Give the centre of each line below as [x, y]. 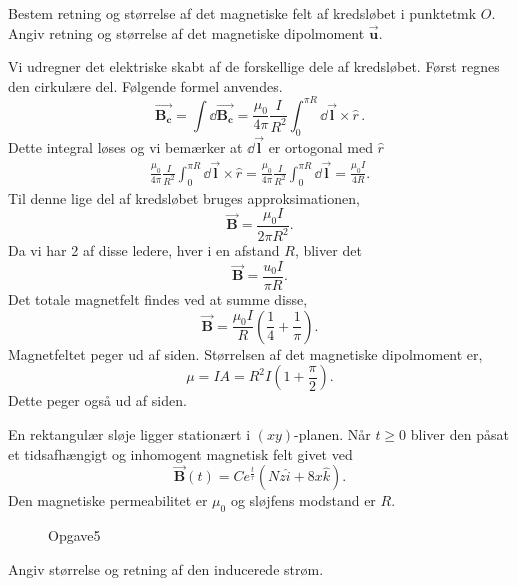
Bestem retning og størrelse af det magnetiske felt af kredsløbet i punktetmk [242, 13]
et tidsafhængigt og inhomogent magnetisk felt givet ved [180, 453]
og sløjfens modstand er [303, 500]
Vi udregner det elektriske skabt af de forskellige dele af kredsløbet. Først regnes [254, 66]
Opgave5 [74, 535]
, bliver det [328, 250]
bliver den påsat [459, 433]
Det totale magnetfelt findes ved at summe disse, [158, 298]
